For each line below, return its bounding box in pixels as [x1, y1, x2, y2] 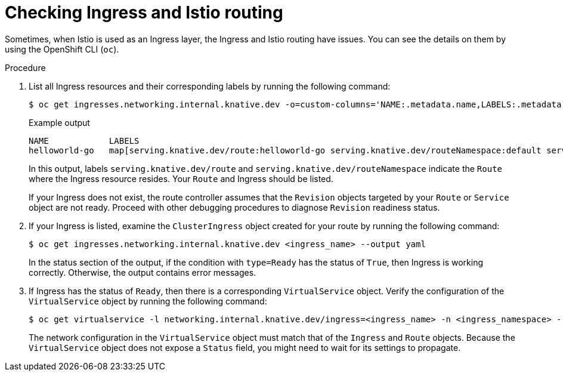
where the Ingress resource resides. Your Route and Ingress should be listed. [29, 173, 333, 184]
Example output [29, 117, 90, 128]
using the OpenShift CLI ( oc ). [5, 44, 119, 54]
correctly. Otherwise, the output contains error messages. [29, 267, 256, 278]
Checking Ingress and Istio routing [5, 2, 283, 23]
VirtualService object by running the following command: [29, 295, 267, 306]
